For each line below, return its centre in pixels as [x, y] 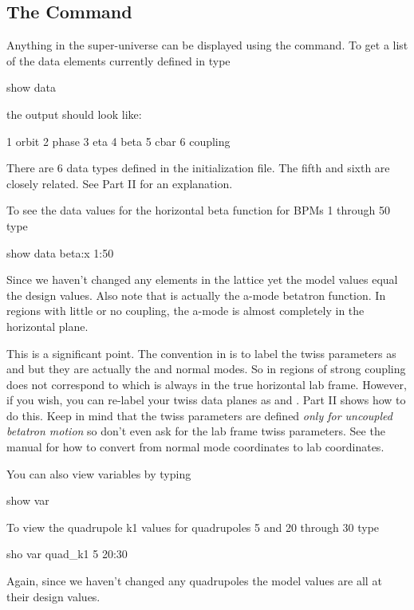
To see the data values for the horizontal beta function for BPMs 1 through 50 [199, 210]
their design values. [53, 596]
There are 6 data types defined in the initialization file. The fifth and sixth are [198, 168]
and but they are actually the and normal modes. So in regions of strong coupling [206, 369]
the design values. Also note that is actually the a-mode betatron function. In [196, 295]
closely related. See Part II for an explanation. [120, 183]
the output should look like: [74, 114]
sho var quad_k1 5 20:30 [67, 554]
